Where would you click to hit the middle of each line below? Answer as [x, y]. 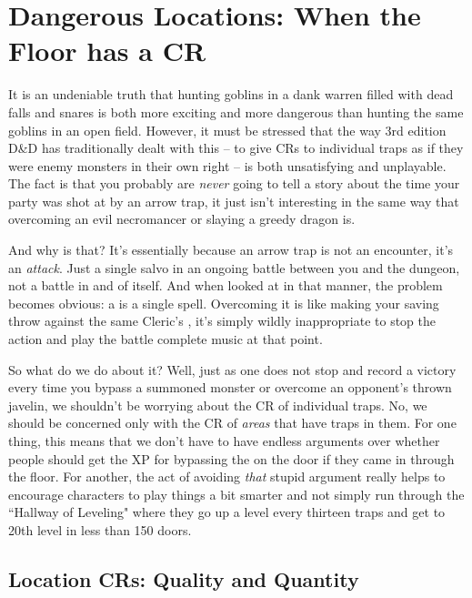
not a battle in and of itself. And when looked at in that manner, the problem [226, 285]
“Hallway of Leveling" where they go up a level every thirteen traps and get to [227, 512]
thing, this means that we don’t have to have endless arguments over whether [224, 441]
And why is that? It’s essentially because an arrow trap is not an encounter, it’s [231, 250]
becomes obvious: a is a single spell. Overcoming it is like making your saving [224, 303]
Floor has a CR [107, 51]
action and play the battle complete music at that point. [166, 339]
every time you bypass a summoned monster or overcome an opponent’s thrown [230, 387]
